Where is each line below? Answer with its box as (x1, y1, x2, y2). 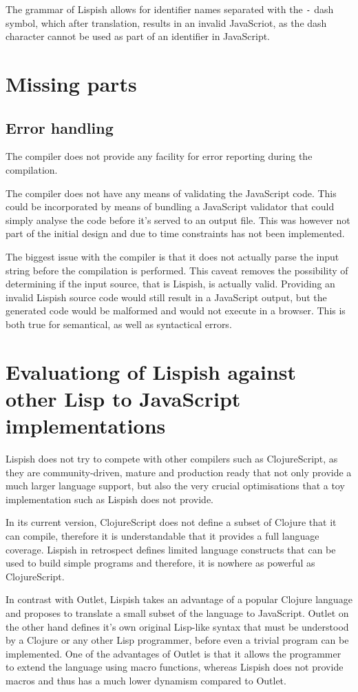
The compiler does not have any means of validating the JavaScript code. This (6, 185, 337, 200)
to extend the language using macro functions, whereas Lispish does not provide (6, 660, 344, 674)
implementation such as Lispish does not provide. (6, 491, 214, 506)
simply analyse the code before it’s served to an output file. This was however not (6, 212, 350, 227)
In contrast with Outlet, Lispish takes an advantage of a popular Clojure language (6, 592, 352, 607)
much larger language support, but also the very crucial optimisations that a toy (6, 478, 345, 493)
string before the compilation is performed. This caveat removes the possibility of (6, 263, 348, 277)
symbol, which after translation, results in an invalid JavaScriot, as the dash (6, 15, 327, 30)
